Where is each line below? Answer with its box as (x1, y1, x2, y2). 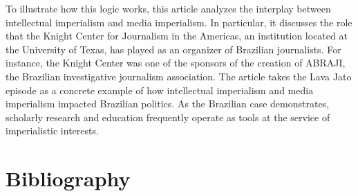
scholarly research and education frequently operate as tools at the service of (6, 109, 330, 124)
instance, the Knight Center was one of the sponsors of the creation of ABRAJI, (6, 55, 346, 70)
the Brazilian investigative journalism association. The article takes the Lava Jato (6, 69, 352, 83)
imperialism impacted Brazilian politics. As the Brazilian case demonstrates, (6, 96, 330, 111)
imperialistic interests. (6, 123, 99, 138)
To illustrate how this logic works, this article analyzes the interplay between (6, 1, 331, 15)
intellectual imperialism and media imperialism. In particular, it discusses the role (6, 15, 352, 29)
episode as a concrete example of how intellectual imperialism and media (6, 82, 314, 97)
